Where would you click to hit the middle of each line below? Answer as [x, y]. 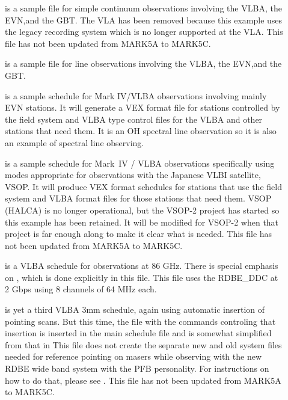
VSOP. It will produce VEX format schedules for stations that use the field [143, 186]
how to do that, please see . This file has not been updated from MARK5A [143, 380]
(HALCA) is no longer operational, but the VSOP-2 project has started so [142, 210]
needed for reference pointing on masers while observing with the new [133, 356]
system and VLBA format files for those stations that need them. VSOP [138, 198]
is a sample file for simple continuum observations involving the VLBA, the [143, 8]
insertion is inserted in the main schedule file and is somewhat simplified [138, 333]
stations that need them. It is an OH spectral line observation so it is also [141, 131]
